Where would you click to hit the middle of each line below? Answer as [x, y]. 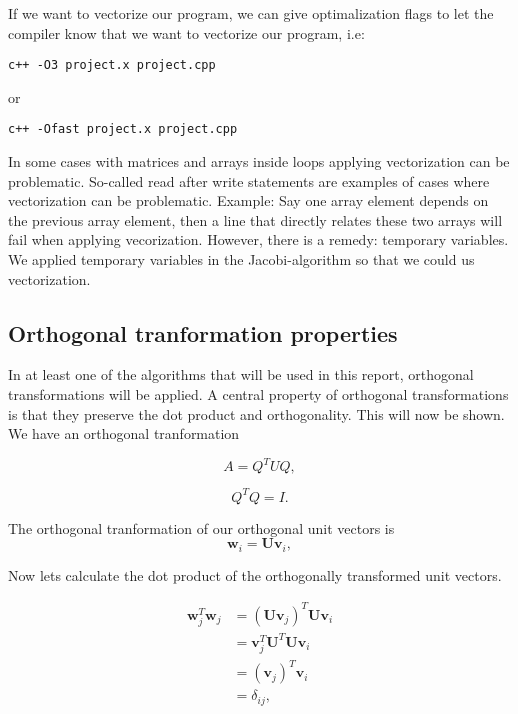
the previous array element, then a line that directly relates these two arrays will [255, 219]
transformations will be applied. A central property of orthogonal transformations [258, 394]
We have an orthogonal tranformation [124, 433]
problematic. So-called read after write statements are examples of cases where [249, 180]
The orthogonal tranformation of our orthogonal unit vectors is [201, 527]
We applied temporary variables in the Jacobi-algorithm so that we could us [241, 259]
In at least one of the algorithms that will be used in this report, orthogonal [241, 374]
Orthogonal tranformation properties [203, 332]
